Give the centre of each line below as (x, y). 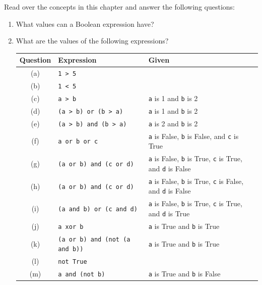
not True (73, 262)
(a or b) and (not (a (94, 239)
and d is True (169, 213)
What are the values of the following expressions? (92, 41)
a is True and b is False (184, 274)
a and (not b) (82, 275)
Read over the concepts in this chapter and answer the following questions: (120, 7)
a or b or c (78, 142)
